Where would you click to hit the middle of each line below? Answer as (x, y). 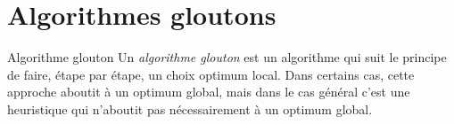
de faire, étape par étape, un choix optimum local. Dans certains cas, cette (211, 74)
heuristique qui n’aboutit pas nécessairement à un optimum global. (190, 108)
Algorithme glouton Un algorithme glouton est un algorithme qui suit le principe (227, 57)
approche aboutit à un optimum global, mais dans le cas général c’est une (209, 92)
